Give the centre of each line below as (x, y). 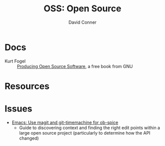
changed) (29, 138)
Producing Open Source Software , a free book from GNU (75, 66)
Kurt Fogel (15, 61)
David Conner (82, 22)
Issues (19, 109)
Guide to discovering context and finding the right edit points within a (89, 128)
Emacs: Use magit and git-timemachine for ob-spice (65, 122)
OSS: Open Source (82, 9)
